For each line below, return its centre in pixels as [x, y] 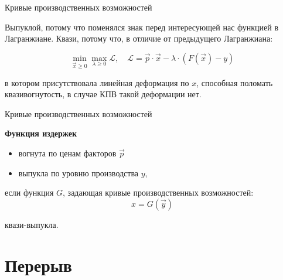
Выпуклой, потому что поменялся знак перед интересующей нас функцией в [142, 27]
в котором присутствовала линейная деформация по [97, 82]
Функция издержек [41, 133]
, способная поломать [235, 82]
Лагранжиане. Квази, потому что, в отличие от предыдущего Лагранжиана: [139, 38]
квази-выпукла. [32, 224]
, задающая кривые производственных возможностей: [158, 192]
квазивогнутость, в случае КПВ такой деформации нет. [103, 94]
